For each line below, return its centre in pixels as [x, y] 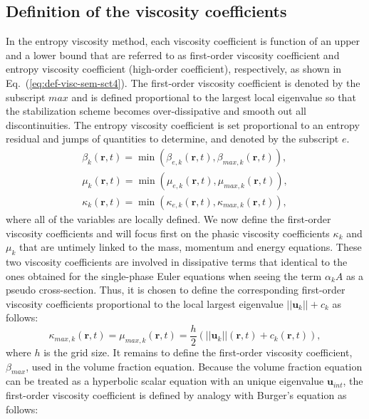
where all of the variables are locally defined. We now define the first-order [168, 219]
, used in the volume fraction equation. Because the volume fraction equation [194, 366]
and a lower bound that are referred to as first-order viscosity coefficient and [173, 55]
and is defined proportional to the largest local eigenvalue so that [214, 97]
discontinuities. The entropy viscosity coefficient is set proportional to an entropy [183, 124]
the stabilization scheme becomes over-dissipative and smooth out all [156, 111]
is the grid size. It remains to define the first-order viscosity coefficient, [198, 352]
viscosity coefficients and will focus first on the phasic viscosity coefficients [168, 233]
